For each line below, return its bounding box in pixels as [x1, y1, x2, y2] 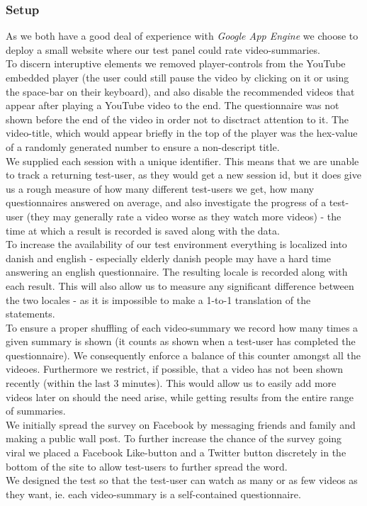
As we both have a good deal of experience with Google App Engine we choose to [6, 28, 358, 43]
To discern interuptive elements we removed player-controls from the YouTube [6, 56, 346, 71]
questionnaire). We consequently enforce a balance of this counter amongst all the [6, 347, 361, 362]
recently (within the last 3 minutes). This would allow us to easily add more [6, 376, 337, 390]
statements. [6, 306, 55, 321]
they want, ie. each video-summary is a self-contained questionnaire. [6, 486, 301, 501]
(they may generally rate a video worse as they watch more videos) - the [26, 208, 341, 223]
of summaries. [6, 403, 66, 418]
